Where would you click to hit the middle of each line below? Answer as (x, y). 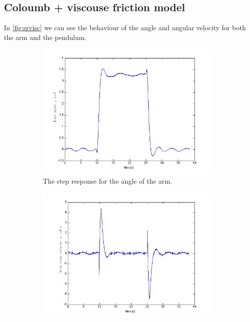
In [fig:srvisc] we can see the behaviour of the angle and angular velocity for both (125, 28)
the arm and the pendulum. (45, 37)
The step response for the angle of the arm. (108, 181)
